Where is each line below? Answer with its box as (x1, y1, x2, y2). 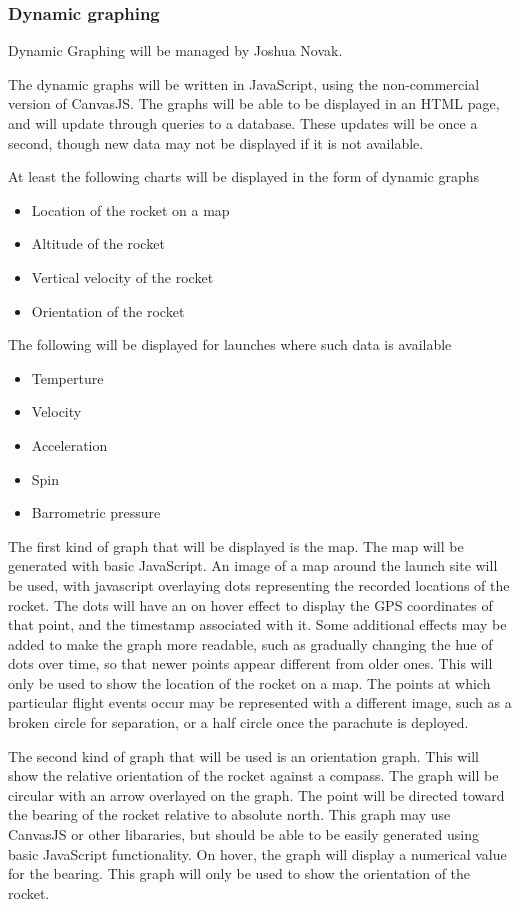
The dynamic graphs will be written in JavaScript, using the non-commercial (8, 73, 480, 94)
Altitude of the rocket (31, 233, 165, 254)
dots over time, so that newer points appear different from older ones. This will (8, 653, 493, 674)
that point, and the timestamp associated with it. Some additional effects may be (8, 614, 507, 635)
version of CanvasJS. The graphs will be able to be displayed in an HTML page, (8, 93, 500, 114)
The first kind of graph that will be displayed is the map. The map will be (8, 535, 464, 556)
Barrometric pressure (31, 502, 161, 523)
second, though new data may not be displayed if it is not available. (8, 132, 424, 153)
